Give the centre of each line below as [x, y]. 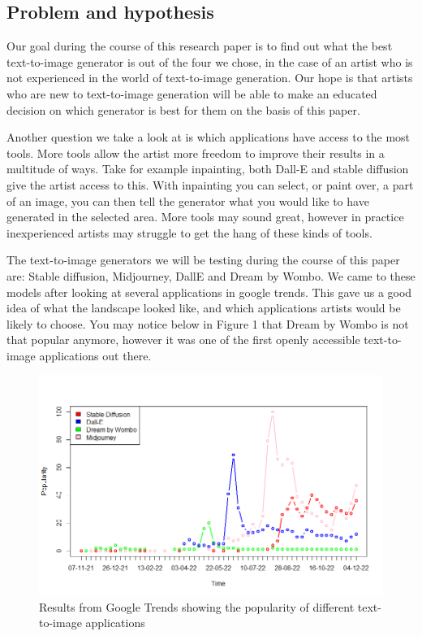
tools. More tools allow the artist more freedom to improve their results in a [196, 152]
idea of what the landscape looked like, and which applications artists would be [204, 308]
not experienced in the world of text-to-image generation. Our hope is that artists [210, 78]
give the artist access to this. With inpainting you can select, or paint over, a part [210, 184]
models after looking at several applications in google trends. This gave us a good [209, 292]
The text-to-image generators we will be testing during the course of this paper [203, 260]
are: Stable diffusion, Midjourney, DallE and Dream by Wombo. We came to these [211, 275]
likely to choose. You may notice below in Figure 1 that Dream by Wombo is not [208, 323]
